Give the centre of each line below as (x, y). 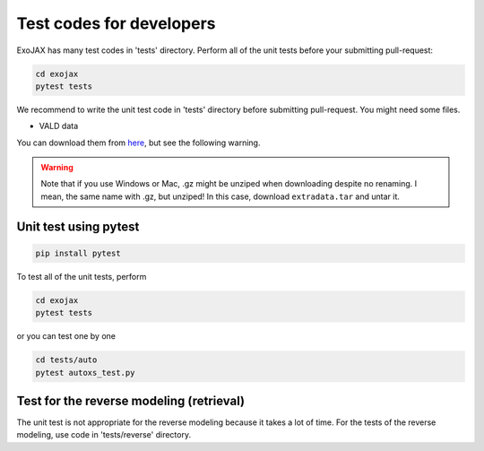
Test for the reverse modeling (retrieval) (131, 400)
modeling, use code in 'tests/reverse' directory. (104, 435)
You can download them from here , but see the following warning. (138, 143)
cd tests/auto (66, 360)
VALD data (59, 126)
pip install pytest (78, 253)
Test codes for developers (116, 23)
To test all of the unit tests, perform (82, 276)
